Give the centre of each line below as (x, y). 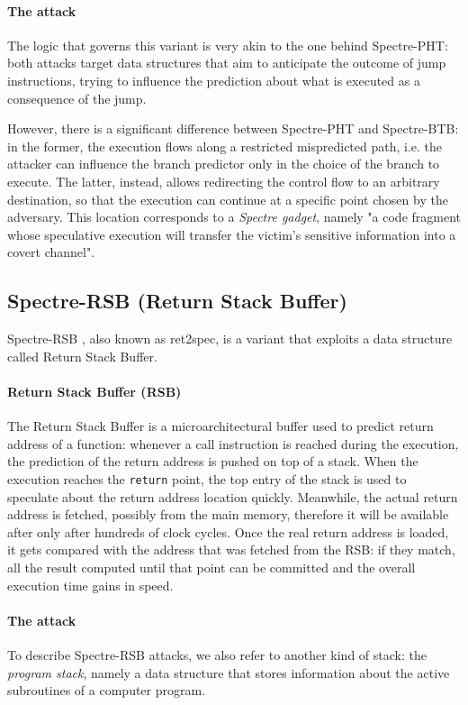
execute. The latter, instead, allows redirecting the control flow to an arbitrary (224, 181)
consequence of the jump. (77, 98)
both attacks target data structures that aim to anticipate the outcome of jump (227, 63)
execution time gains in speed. (90, 585)
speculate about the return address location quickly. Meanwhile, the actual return (233, 496)
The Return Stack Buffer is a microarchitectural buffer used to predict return (220, 426)
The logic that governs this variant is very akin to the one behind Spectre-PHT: (228, 45)
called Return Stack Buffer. (82, 356)
